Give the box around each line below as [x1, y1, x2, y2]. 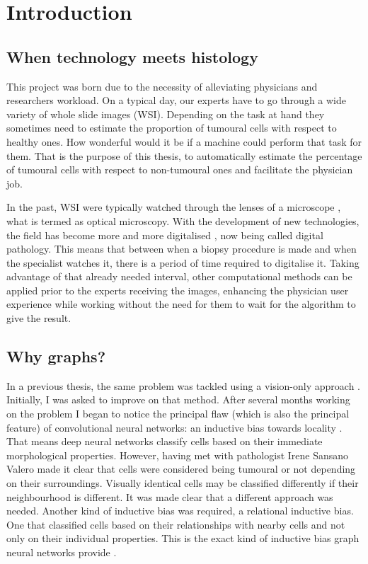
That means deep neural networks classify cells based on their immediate [6, 434, 323, 449]
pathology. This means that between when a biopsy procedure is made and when [6, 241, 357, 256]
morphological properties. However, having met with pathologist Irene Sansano [6, 447, 349, 462]
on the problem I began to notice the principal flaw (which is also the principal [6, 406, 350, 421]
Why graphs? [6, 345, 106, 367]
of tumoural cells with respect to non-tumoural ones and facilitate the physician [6, 162, 353, 177]
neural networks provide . [6, 545, 117, 559]
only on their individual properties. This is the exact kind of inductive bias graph [6, 531, 360, 546]
